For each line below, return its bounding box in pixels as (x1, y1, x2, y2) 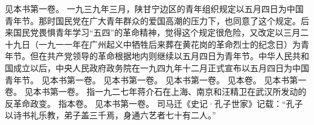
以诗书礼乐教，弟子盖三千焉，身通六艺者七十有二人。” (5, 109, 216, 121)
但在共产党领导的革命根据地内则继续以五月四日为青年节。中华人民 (30, 50, 292, 62)
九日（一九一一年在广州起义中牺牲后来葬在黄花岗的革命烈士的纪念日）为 (13, 37, 301, 50)
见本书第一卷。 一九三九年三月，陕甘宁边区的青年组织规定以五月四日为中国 (5, 2, 304, 14)
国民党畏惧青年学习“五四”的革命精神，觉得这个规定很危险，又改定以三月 (13, 26, 301, 39)
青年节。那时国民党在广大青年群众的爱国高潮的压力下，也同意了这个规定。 (5, 14, 301, 27)
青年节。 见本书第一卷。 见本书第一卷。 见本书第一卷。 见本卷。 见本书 (5, 73, 290, 86)
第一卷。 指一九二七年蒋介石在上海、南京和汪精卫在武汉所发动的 (50, 85, 307, 98)
